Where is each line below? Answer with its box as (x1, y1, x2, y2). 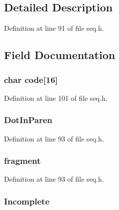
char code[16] (4, 73, 58, 85)
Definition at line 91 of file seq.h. (4, 23, 104, 33)
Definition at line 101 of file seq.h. (4, 92, 108, 103)
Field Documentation (4, 47, 116, 63)
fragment (4, 154, 41, 167)
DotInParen (4, 114, 53, 126)
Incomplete (4, 195, 50, 207)
